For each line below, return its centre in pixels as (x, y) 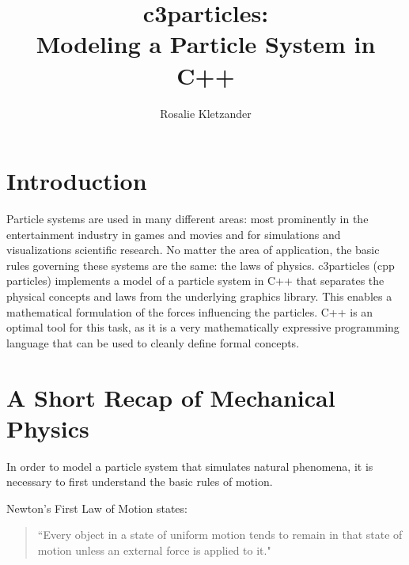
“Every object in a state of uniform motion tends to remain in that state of (220, 535)
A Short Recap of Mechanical (171, 397)
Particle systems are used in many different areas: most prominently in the (187, 219)
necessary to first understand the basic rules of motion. (140, 482)
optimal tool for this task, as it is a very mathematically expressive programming (203, 327)
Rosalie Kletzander (206, 113)
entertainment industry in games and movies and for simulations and (174, 234)
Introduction (77, 181)
